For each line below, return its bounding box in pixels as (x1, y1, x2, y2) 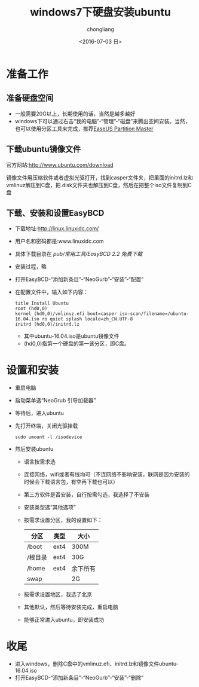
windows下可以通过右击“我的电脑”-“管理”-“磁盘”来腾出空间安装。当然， (14, 117, 191, 124)
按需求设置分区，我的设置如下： (23, 517, 103, 524)
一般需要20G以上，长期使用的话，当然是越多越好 (14, 110, 136, 117)
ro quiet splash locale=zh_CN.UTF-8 (41, 316, 133, 322)
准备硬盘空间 (6, 93, 54, 103)
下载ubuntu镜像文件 (6, 144, 81, 154)
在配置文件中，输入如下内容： (14, 288, 88, 296)
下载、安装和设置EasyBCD (6, 207, 105, 218)
